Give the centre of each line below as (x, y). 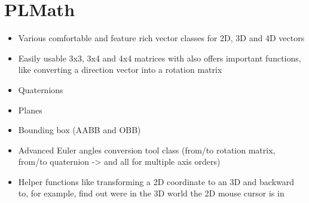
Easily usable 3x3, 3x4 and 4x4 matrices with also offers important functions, (160, 58)
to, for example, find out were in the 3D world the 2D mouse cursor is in (151, 193)
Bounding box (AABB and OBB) (79, 130)
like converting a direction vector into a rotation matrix (120, 70)
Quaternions (41, 89)
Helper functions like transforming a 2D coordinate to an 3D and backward (156, 181)
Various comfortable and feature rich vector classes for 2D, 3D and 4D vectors (161, 38)
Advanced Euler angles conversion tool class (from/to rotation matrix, (147, 150)
